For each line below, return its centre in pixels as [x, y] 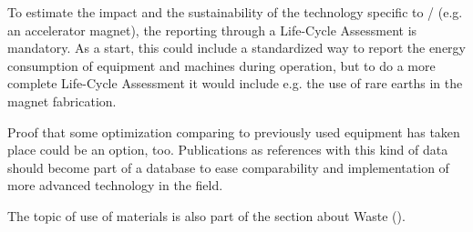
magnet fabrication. [62, 101]
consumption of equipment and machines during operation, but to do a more [221, 65]
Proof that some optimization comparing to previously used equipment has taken [234, 131]
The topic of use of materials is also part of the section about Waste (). [206, 215]
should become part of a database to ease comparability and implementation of [228, 167]
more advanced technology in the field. [115, 185]
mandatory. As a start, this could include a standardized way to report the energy [237, 48]
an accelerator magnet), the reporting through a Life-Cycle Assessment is [212, 30]
